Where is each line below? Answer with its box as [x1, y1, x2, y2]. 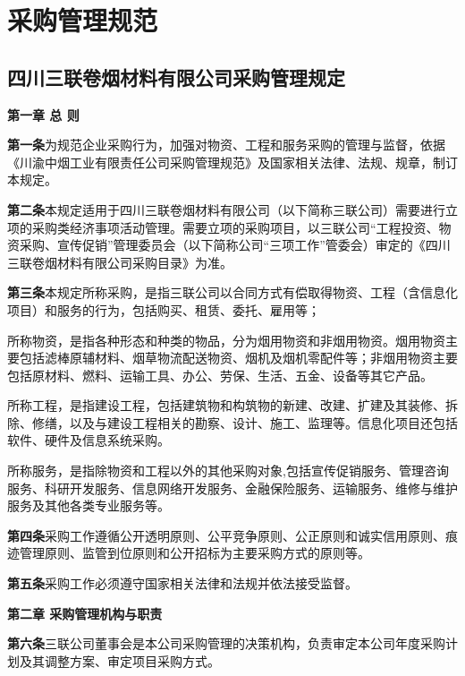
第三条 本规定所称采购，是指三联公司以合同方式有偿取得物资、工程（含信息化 [7, 283, 458, 302]
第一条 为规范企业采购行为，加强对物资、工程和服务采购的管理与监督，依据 [7, 135, 445, 154]
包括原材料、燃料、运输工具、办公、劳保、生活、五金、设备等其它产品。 [7, 365, 433, 384]
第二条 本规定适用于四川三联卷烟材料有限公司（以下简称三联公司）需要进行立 [7, 200, 458, 218]
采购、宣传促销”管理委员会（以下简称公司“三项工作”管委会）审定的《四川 [19, 235, 451, 254]
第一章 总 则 [7, 105, 80, 124]
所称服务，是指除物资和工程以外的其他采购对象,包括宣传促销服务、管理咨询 [7, 461, 449, 480]
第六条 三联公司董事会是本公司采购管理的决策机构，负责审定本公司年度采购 [7, 634, 445, 653]
